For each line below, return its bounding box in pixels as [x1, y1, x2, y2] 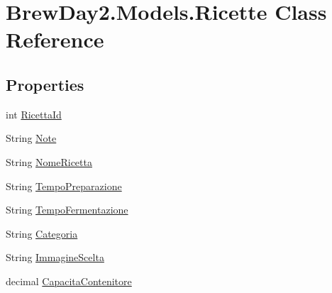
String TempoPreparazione [6, 178, 122, 193]
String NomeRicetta [6, 154, 92, 169]
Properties [6, 73, 84, 95]
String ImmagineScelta [6, 250, 104, 265]
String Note [6, 131, 57, 145]
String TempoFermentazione [6, 202, 128, 217]
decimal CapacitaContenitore [6, 273, 132, 288]
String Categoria [6, 226, 78, 241]
